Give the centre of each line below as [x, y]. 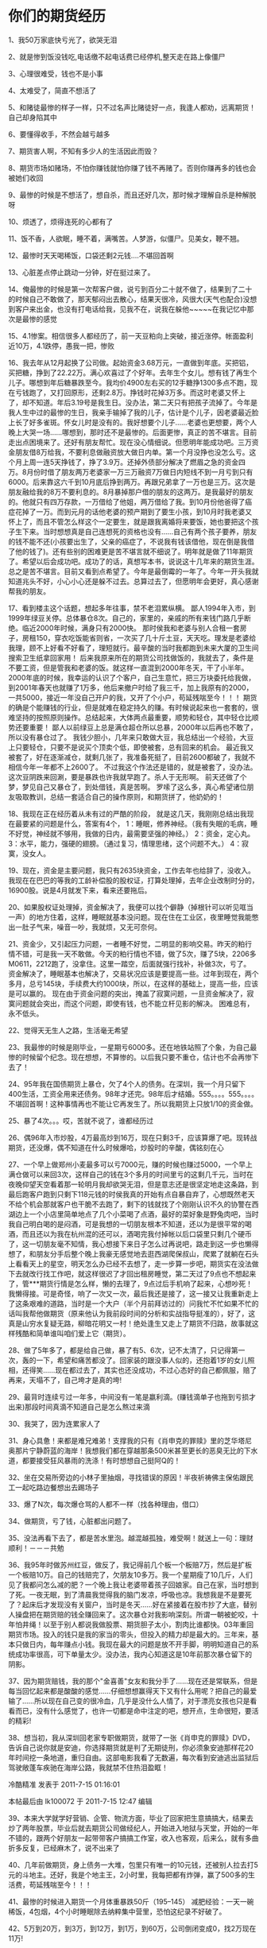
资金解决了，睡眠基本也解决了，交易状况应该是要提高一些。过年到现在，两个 [133, 974]
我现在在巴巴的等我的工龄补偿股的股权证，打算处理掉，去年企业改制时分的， [133, 880]
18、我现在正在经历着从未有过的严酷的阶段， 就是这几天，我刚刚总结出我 [128, 813]
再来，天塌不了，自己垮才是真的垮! [65, 1380]
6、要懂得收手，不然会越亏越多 [59, 134]
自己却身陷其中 [33, 117]
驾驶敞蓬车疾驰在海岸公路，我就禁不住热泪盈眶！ [88, 1767]
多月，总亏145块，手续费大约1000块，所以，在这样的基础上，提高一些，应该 [133, 983]
